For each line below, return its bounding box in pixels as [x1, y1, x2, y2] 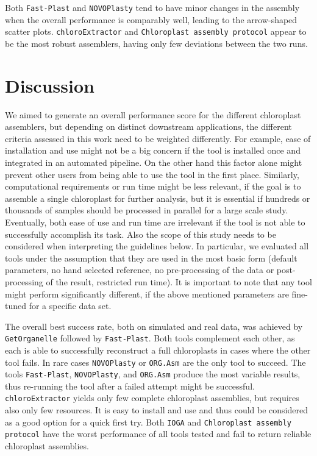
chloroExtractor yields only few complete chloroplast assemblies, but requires [5, 391, 299, 404]
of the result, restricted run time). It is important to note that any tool [46, 275, 312, 288]
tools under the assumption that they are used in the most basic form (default [5, 251, 297, 264]
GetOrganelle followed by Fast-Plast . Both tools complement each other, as [5, 332, 295, 344]
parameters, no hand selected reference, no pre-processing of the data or [5, 263, 274, 276]
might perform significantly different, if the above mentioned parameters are [5, 287, 289, 300]
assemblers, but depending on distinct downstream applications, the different [5, 120, 292, 133]
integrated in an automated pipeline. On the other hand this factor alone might [5, 156, 302, 168]
